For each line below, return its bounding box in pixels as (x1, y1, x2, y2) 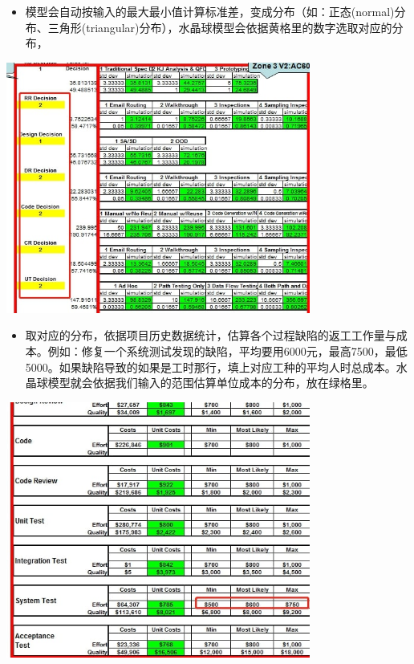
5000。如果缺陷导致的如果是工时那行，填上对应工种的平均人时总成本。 (25, 358, 396, 375)
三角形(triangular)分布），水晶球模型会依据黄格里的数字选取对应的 (47, 18, 392, 35)
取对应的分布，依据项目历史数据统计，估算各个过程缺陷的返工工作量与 (25, 327, 396, 344)
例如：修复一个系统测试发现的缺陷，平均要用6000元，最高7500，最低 (47, 343, 408, 359)
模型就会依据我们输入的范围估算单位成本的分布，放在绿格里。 (47, 374, 374, 391)
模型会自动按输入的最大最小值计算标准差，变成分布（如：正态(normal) (25, 3, 395, 19)
